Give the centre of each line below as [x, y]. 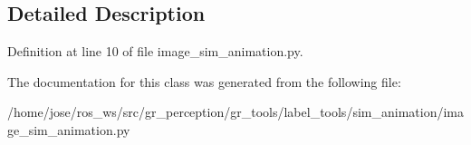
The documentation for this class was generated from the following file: [204, 81]
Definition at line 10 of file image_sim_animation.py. [155, 51]
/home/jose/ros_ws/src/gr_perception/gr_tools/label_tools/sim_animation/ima [235, 112]
